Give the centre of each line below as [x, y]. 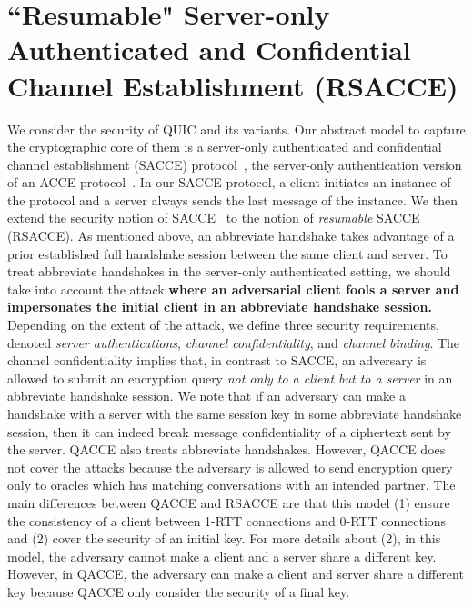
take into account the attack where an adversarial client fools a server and [233, 289]
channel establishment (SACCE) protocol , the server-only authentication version [235, 164]
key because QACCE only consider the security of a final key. [179, 591]
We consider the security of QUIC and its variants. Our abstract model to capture [236, 129]
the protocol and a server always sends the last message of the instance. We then [232, 199]
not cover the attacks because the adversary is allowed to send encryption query [230, 467]
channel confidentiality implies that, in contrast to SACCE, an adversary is [217, 360]
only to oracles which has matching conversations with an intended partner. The [231, 485]
